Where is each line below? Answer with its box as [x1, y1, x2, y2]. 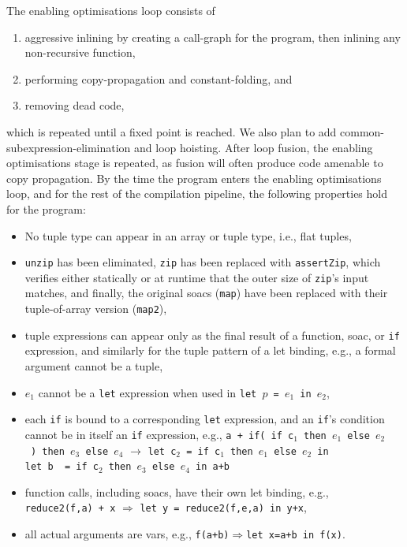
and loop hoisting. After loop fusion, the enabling [134, 139, 373, 155]
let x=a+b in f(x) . [246, 526, 345, 542]
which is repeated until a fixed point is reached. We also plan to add [6, 123, 337, 140]
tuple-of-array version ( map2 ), [24, 300, 167, 317]
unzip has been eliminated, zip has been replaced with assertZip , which [24, 254, 381, 270]
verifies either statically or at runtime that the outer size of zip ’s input [24, 269, 369, 285]
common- [340, 123, 385, 140]
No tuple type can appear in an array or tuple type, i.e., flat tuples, [24, 227, 352, 244]
